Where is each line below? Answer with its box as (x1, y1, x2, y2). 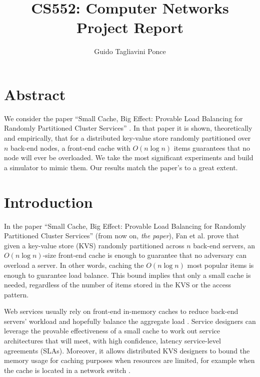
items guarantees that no (173, 142, 250, 153)
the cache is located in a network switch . (4, 364, 130, 375)
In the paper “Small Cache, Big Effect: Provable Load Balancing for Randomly (4, 220, 246, 231)
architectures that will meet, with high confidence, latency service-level (4, 335, 221, 346)
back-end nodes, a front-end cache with (10, 142, 130, 153)
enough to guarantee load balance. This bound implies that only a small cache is (4, 269, 251, 280)
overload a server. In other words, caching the (4, 259, 144, 270)
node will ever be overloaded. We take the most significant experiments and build (4, 152, 253, 163)
